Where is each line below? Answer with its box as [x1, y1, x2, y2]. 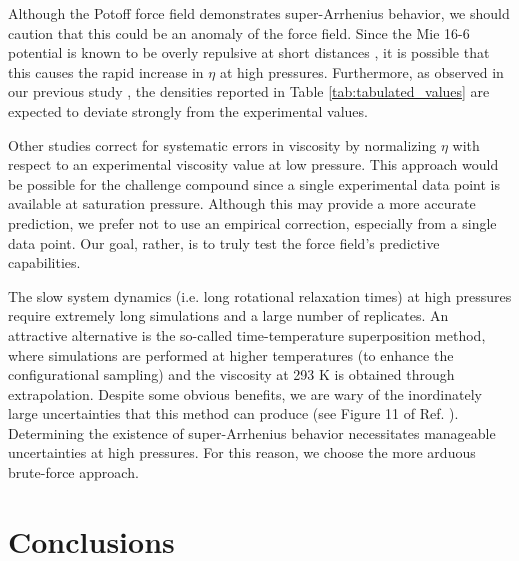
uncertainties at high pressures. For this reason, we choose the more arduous [8, 442, 476, 463]
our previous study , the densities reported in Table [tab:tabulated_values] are [8, 81, 490, 102]
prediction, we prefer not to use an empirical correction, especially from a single [8, 212, 497, 233]
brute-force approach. [8, 462, 139, 483]
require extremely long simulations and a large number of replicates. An [8, 305, 449, 326]
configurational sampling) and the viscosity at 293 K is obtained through [8, 364, 455, 385]
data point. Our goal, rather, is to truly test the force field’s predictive [8, 232, 440, 253]
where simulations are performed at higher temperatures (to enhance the [8, 344, 454, 365]
